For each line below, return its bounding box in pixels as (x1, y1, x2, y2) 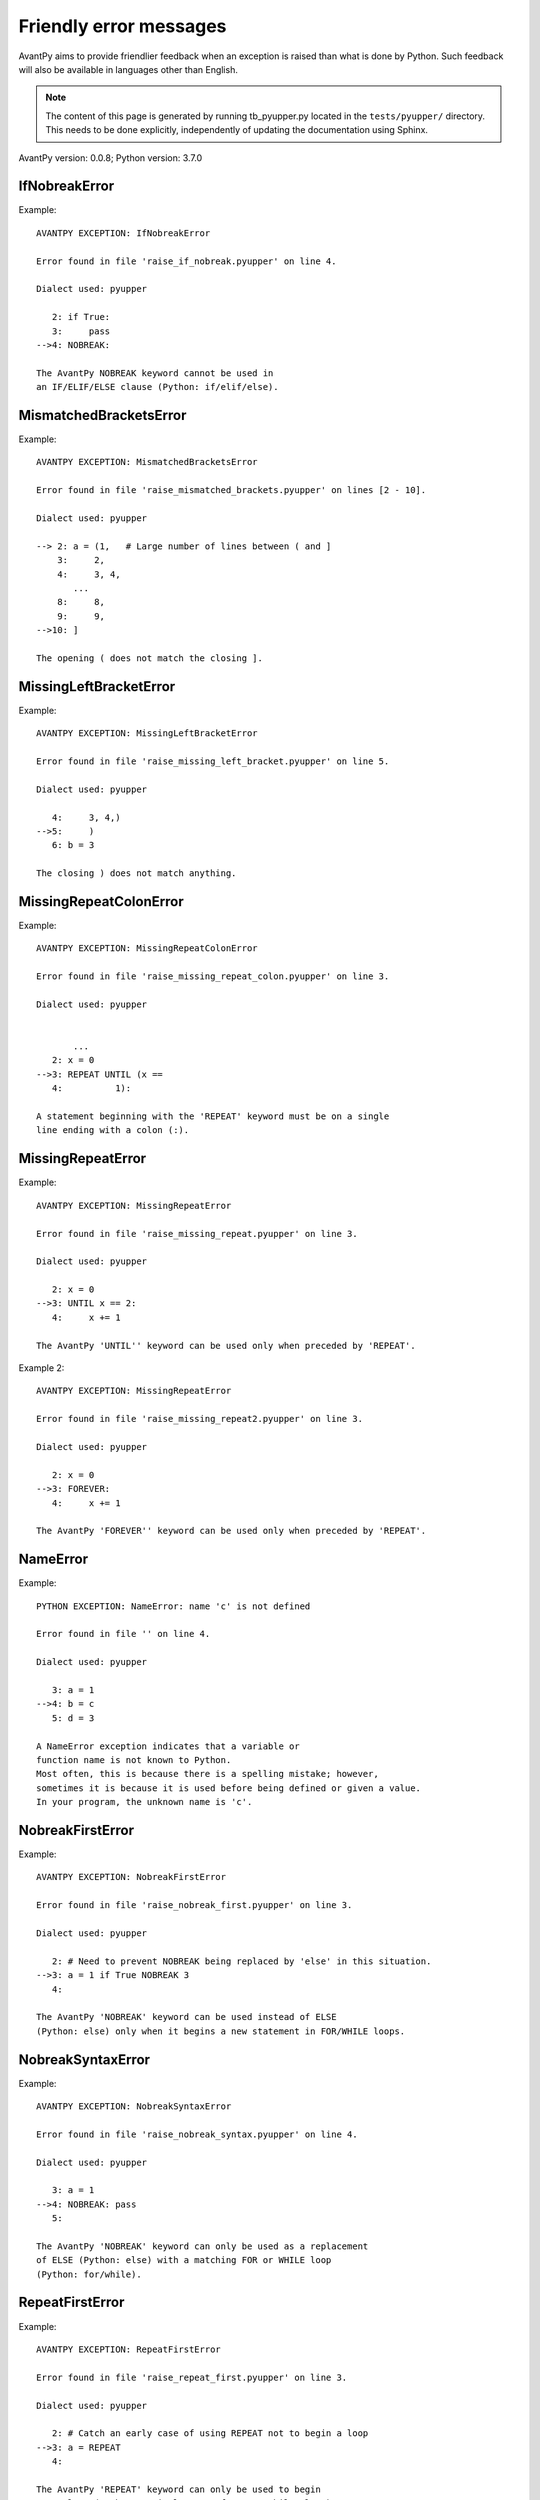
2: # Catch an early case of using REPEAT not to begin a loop (51, 2428, 369, 2439)
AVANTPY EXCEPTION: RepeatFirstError (36, 2343, 222, 2355)
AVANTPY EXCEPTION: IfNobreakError (36, 227, 211, 239)
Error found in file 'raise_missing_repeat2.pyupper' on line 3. (36, 1413, 364, 1425)
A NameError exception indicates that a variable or (36, 1740, 300, 1752)
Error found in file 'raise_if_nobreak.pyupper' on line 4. (36, 255, 337, 267)
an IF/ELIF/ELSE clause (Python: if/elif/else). (36, 381, 279, 393)
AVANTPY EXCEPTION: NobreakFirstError (36, 1871, 227, 1883)
